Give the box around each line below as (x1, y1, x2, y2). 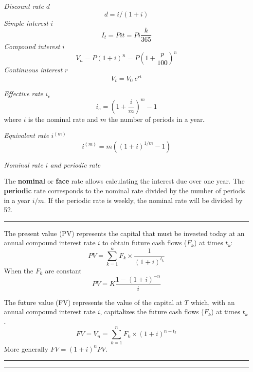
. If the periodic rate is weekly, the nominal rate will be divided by (44, 195, 243, 205)
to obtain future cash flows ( (102, 237, 187, 248)
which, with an (190, 297, 235, 307)
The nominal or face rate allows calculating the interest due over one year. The (4, 176, 245, 186)
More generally (4, 343, 49, 354)
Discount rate (4, 1, 44, 11)
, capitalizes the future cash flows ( (100, 306, 204, 317)
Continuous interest (4, 65, 63, 75)
